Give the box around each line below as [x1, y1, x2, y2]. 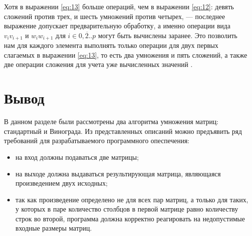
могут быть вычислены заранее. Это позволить [98, 30, 237, 40]
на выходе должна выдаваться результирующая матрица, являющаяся [15, 168, 221, 178]
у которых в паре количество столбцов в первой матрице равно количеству [15, 204, 238, 214]
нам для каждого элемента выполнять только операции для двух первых [4, 40, 218, 50]
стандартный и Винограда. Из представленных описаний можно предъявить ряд [4, 126, 242, 136]
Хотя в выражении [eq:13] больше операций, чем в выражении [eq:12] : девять [4, 1, 234, 11]
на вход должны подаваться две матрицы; [15, 151, 139, 162]
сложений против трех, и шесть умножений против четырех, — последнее [4, 11, 225, 21]
